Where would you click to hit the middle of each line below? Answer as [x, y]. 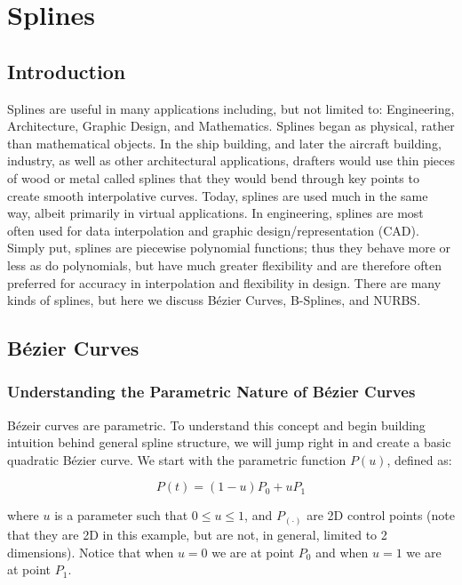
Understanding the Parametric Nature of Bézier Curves [211, 392]
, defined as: [419, 459]
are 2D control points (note [381, 515]
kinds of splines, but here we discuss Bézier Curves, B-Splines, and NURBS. [214, 300]
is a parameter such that [121, 515]
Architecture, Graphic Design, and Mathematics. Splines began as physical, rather [231, 126]
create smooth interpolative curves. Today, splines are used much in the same [218, 195]
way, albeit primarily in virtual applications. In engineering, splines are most [215, 213]
